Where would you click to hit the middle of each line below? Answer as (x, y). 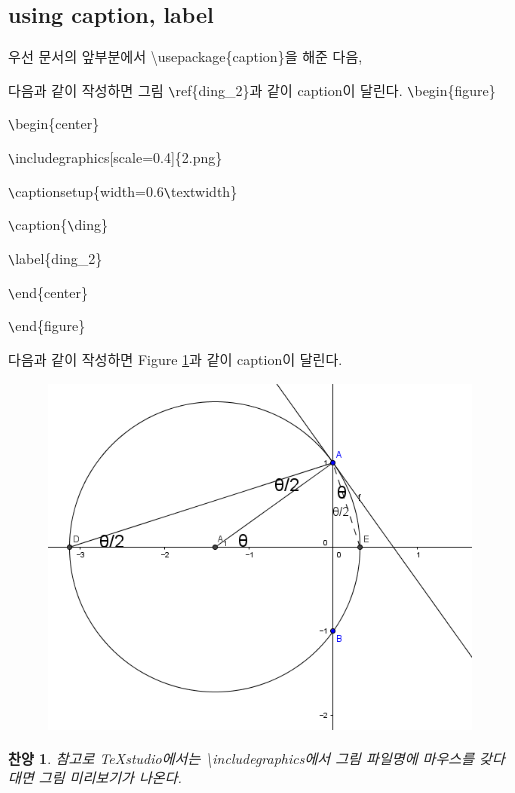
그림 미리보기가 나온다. (110, 777)
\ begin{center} (54, 123)
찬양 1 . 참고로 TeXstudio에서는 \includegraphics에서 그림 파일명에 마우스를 (241, 757)
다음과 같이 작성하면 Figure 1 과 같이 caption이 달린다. (175, 359)
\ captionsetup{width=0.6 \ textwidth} (123, 190)
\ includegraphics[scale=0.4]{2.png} (115, 157)
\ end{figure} (47, 325)
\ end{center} (48, 291)
